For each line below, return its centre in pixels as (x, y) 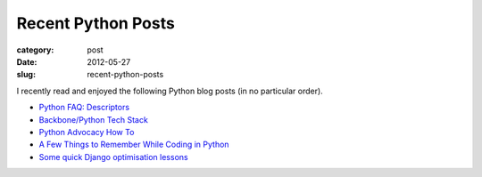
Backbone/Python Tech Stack (94, 119)
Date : (27, 61)
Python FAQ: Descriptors (84, 108)
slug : (26, 75)
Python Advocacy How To (87, 132)
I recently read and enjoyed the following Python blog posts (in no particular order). (170, 91)
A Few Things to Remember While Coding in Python (134, 145)
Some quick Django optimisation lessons (113, 157)
